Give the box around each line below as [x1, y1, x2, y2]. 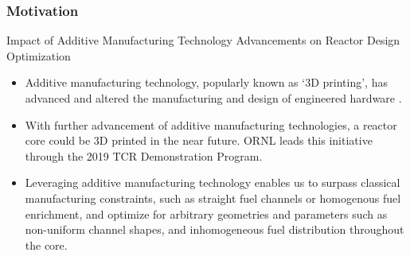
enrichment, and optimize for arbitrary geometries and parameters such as [25, 205, 388, 222]
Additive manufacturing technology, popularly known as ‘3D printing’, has [25, 74, 388, 91]
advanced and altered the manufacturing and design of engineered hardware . [25, 90, 402, 106]
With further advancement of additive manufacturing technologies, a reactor [25, 116, 397, 133]
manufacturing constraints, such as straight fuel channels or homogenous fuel [25, 189, 401, 206]
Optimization [6, 47, 71, 64]
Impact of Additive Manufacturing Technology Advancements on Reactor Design [6, 32, 400, 48]
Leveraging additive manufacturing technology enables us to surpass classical [25, 174, 400, 191]
